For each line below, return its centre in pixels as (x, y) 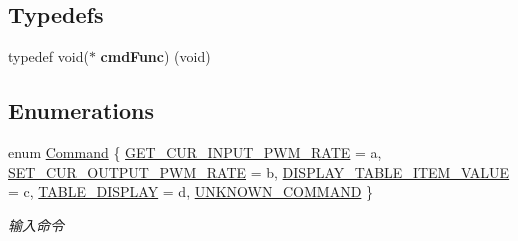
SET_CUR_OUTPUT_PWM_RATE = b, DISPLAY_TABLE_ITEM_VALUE (259, 171)
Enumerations (81, 110)
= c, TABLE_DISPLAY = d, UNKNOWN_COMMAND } (191, 191)
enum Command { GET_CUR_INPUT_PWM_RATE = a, (195, 152)
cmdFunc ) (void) (155, 56)
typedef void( (48, 56)
